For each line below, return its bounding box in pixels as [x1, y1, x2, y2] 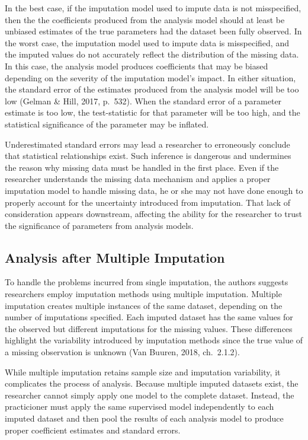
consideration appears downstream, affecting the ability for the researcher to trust [5, 208, 302, 220]
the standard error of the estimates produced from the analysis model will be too [5, 83, 299, 95]
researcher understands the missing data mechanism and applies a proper [5, 173, 271, 185]
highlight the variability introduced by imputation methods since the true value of [5, 334, 303, 346]
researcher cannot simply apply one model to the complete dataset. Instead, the [5, 388, 294, 401]
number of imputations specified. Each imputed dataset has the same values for [5, 311, 293, 323]
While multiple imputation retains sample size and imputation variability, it [5, 365, 281, 378]
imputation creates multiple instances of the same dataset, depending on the [5, 299, 283, 311]
